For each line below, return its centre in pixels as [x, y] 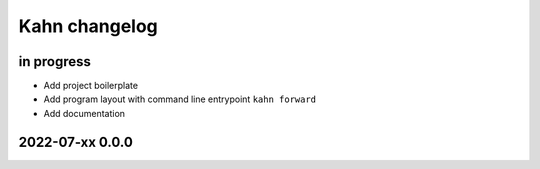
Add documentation [84, 113]
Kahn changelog [88, 26]
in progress [55, 61]
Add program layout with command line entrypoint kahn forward [180, 99]
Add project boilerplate [91, 86]
